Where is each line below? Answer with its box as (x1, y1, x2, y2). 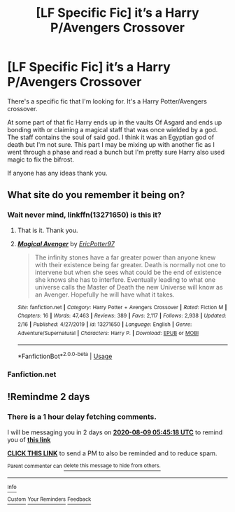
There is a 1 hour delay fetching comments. (7, 412, 157, 422)
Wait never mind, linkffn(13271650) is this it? (7, 210, 162, 220)
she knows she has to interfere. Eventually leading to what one (34, 275, 215, 284)
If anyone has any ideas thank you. (7, 169, 108, 177)
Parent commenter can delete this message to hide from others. (7, 462, 161, 469)
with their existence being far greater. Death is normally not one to (34, 260, 226, 269)
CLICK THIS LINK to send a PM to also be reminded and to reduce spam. (7, 449, 218, 457)
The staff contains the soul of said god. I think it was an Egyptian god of (7, 133, 215, 141)
